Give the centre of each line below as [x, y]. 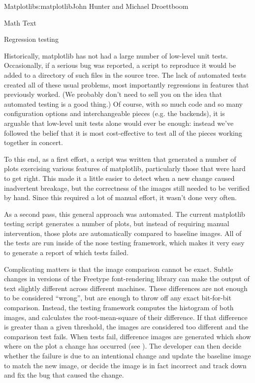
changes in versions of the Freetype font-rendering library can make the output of [127, 279]
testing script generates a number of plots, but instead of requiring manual [117, 223]
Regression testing [31, 39]
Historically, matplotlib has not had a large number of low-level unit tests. [116, 55]
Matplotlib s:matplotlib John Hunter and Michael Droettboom [96, 6]
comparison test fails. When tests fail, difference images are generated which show [127, 336]
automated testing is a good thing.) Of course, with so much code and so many [123, 103]
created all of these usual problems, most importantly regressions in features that [127, 84]
